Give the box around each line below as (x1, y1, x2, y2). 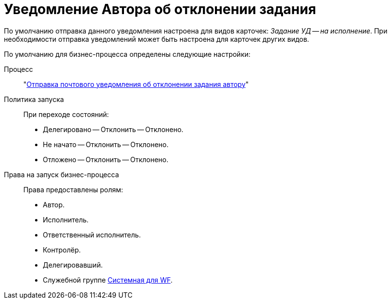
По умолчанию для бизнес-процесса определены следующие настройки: (4, 50, 251, 58)
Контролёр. (43, 245, 81, 254)
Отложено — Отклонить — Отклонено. (43, 155, 169, 164)
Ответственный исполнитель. (43, 230, 141, 239)
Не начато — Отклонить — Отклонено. (43, 140, 169, 149)
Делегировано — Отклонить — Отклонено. (43, 125, 184, 134)
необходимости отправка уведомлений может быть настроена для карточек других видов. (4, 34, 309, 43)
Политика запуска (4, 95, 64, 103)
